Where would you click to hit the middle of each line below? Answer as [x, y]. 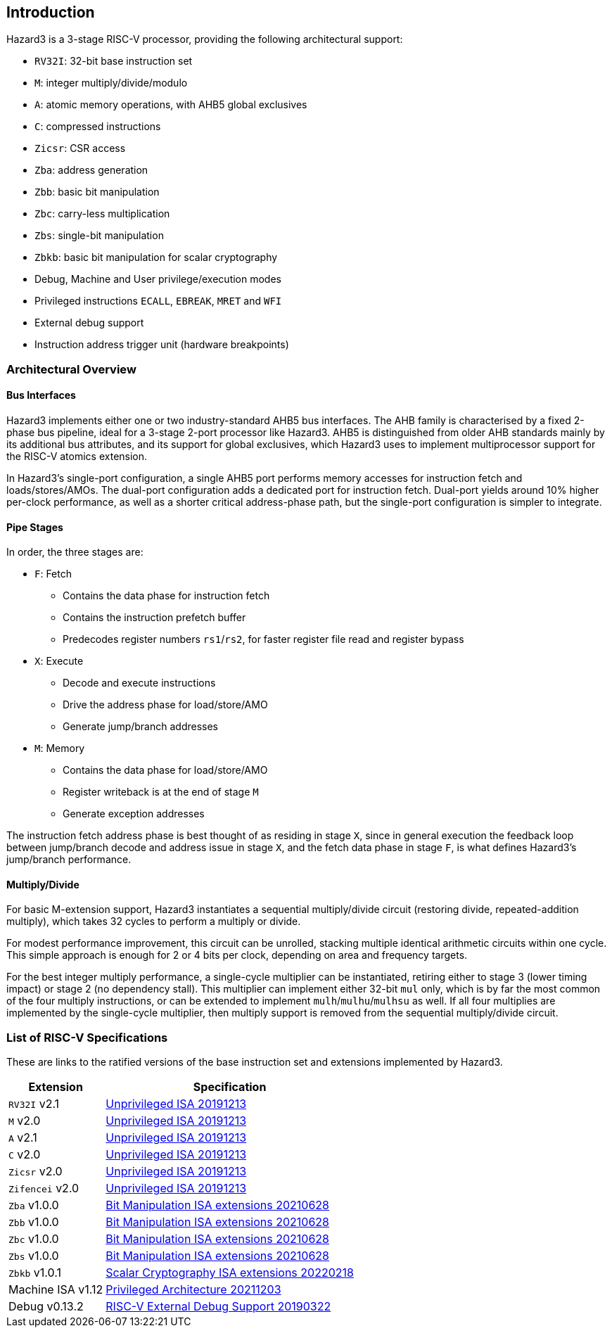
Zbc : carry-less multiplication [102, 214]
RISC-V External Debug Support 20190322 [218, 1307]
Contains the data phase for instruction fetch [166, 596]
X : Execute [59, 661]
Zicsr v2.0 [36, 1172]
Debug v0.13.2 [46, 1307]
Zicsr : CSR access [80, 148]
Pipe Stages [35, 527]
